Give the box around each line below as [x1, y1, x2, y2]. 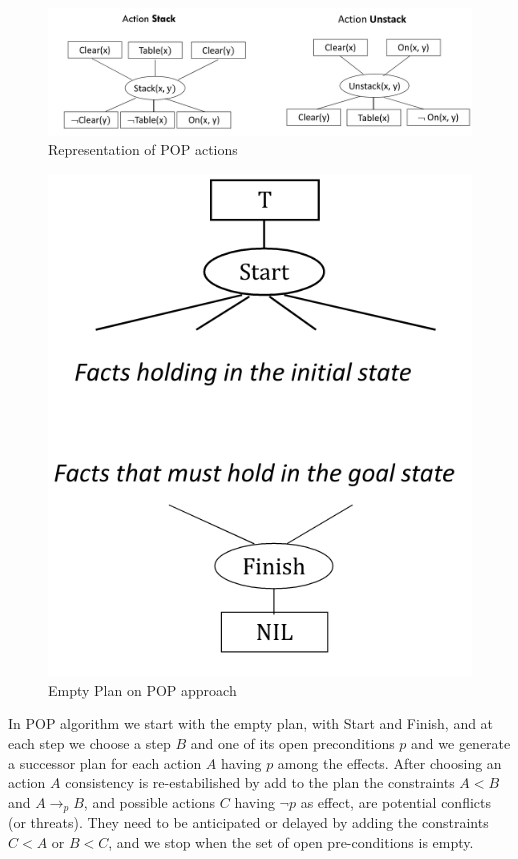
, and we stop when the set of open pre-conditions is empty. [108, 831, 474, 852]
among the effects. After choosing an [277, 752, 502, 773]
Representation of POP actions [48, 139, 238, 160]
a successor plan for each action [8, 752, 202, 773]
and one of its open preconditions [190, 733, 395, 754]
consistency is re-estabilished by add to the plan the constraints [65, 772, 455, 793]
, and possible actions [83, 791, 216, 812]
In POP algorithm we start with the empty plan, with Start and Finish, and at [8, 713, 494, 734]
